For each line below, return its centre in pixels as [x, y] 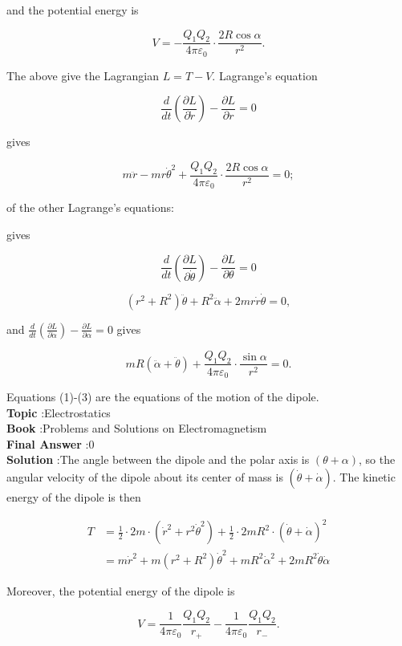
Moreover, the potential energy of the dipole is [121, 590]
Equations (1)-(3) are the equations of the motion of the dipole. [163, 397]
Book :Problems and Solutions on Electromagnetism [137, 428]
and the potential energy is [73, 10]
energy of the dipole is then [74, 497]
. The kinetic [364, 477]
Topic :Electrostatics [59, 412]
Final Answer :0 [51, 443]
